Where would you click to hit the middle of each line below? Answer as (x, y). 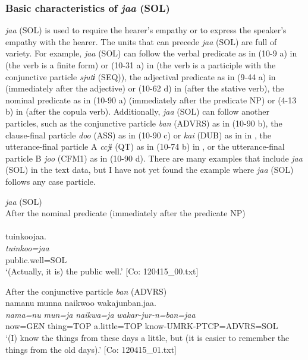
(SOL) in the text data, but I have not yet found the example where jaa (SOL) (150, 170)
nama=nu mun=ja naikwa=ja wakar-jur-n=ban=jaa (100, 314)
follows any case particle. (51, 181)
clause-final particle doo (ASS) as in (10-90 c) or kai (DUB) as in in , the (138, 135)
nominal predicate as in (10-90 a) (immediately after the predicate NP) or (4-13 (151, 100)
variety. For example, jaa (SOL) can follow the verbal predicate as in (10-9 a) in (151, 53)
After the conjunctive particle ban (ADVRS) (86, 291)
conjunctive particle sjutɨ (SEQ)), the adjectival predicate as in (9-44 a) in (141, 76)
